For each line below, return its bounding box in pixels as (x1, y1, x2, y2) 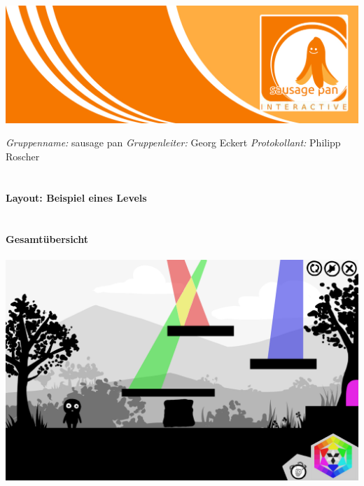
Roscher (6, 149, 40, 164)
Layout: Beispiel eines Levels (6, 190, 147, 204)
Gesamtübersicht (6, 231, 89, 246)
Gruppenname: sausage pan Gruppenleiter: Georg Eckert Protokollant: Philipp (6, 135, 341, 150)
